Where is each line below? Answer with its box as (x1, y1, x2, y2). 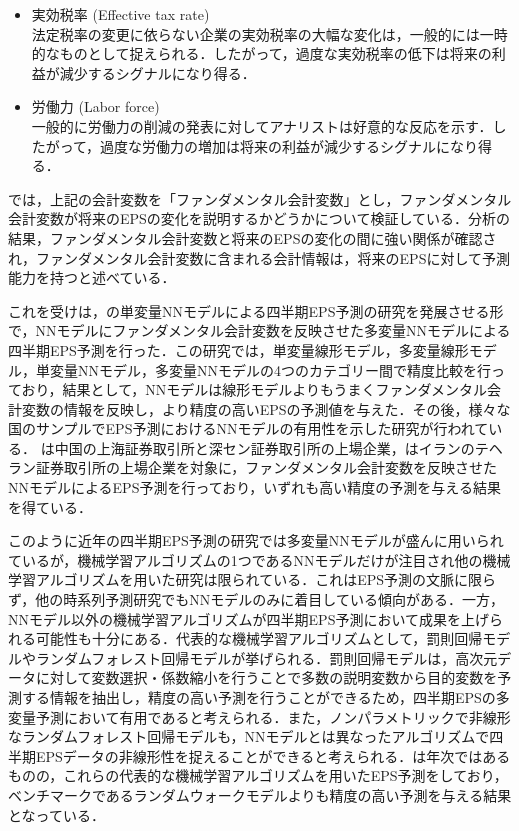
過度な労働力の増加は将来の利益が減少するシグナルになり (100, 135, 479, 156)
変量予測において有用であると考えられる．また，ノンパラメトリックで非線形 (8, 706, 511, 727)
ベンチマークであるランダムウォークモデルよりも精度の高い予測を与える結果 (8, 784, 512, 805)
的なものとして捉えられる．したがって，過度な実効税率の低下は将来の (31, 43, 492, 64)
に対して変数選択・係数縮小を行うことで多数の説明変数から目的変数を (35, 667, 498, 688)
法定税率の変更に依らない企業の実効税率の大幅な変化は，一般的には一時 (31, 23, 508, 44)
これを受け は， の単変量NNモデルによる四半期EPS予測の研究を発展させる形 (8, 300, 504, 321)
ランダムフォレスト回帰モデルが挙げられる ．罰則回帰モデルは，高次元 (35, 647, 498, 668)
